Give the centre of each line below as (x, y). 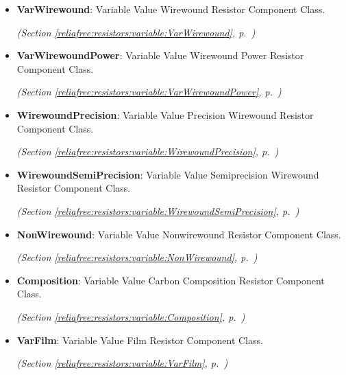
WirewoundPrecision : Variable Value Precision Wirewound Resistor (165, 114)
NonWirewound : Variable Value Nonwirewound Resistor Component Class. (179, 234)
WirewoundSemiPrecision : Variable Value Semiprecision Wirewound (168, 174)
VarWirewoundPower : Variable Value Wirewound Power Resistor (160, 55)
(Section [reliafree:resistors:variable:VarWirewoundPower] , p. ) (149, 92)
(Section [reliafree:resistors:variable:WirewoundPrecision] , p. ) (148, 151)
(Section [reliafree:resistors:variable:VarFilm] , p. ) (122, 363)
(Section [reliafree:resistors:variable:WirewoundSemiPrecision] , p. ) (158, 211)
